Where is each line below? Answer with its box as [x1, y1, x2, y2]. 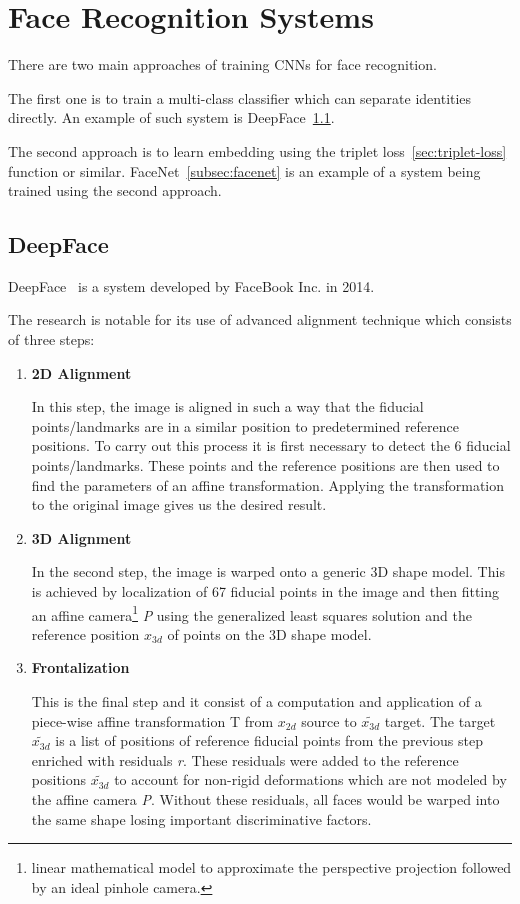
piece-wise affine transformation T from [31, 710, 274, 731]
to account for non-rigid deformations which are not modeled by [114, 769, 507, 790]
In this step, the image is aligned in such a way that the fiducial [31, 396, 424, 417]
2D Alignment [31, 362, 132, 383]
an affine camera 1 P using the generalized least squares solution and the [31, 601, 472, 625]
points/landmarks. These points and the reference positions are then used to [31, 455, 500, 476]
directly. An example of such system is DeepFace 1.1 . [8, 107, 335, 128]
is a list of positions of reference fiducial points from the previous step [55, 730, 483, 751]
